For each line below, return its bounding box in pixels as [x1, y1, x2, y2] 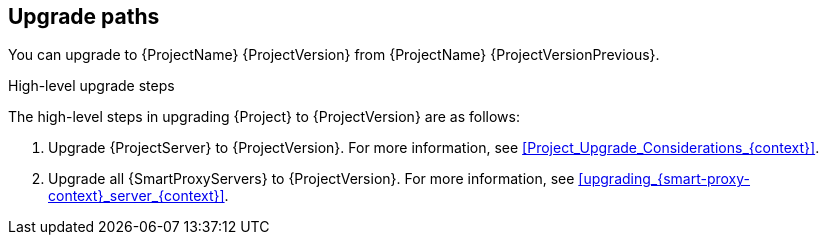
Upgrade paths [8, 4, 160, 29]
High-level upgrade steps [8, 77, 175, 95]
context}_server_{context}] [48, 187, 225, 205]
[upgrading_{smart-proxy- [578, 170, 751, 188]
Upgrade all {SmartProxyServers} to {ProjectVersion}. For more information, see [48, 170, 575, 188]
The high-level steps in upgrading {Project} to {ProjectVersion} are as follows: [8, 108, 520, 126]
